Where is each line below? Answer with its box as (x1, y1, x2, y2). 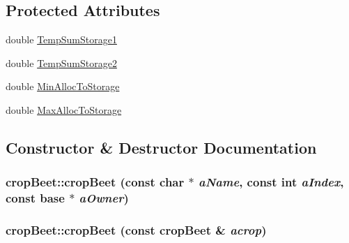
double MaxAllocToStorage (6, 102, 122, 117)
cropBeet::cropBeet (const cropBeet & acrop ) (6, 221, 267, 239)
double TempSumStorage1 (6, 32, 117, 47)
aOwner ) (79, 189, 129, 207)
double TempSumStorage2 (6, 55, 117, 70)
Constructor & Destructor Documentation (6, 136, 317, 158)
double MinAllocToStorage (6, 79, 120, 94)
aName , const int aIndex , (198, 173, 344, 191)
